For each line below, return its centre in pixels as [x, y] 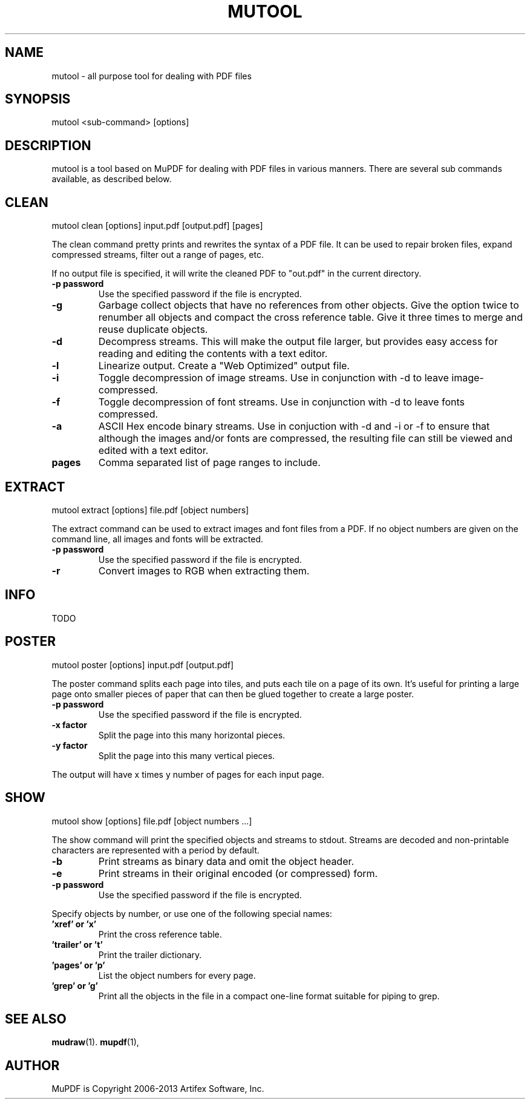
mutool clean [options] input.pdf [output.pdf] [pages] [157, 226]
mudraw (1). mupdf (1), [95, 1042]
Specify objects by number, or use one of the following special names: [192, 913]
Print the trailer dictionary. [150, 954]
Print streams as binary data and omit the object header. [226, 861]
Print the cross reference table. [160, 934]
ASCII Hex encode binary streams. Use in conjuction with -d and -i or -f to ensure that [294, 426]
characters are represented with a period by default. [155, 850]
